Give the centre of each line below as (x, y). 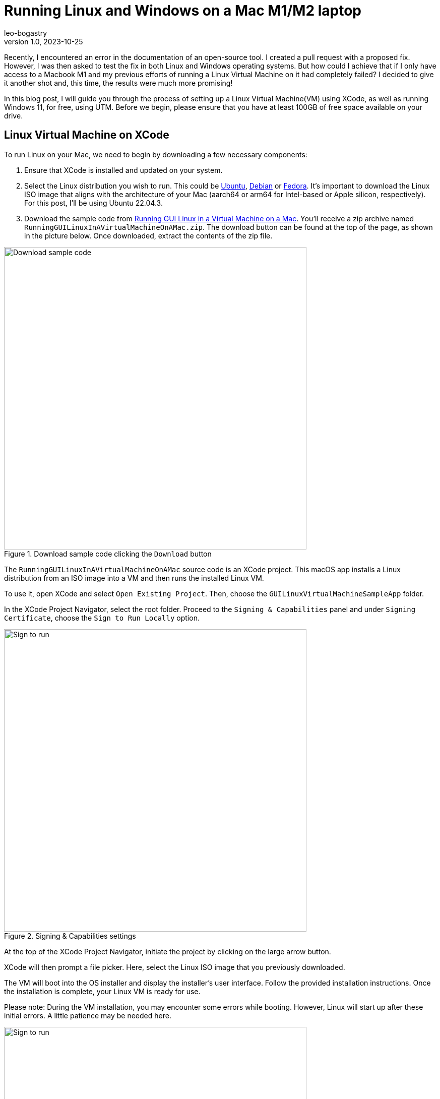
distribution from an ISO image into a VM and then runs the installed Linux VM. (134, 578)
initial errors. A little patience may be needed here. (88, 1015)
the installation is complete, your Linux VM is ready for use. (102, 991)
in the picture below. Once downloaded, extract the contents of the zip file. (148, 235)
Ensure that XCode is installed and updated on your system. (123, 170)
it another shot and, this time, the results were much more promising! (118, 83)
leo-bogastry (26, 33)
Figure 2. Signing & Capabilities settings (70, 936)
